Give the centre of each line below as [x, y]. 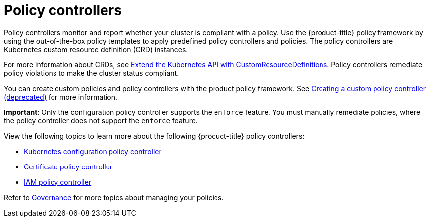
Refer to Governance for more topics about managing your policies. [114, 197]
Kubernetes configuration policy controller [93, 151]
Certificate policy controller [68, 166]
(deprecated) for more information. [61, 97]
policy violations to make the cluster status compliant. [92, 73]
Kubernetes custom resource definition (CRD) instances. [96, 49]
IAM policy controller [58, 182]
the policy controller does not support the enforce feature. [101, 120]
